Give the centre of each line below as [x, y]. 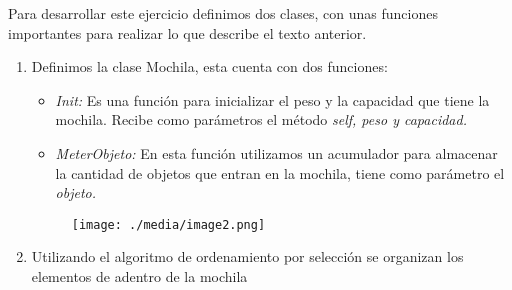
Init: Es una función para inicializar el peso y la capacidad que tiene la [272, 99]
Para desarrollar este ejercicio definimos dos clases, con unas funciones [223, 13]
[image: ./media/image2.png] [168, 224]
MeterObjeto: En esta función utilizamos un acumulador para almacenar [276, 152]
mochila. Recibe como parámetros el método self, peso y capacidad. [261, 119]
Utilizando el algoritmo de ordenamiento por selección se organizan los [247, 256]
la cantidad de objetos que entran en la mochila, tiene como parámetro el [280, 172]
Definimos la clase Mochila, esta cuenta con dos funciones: [209, 66]
